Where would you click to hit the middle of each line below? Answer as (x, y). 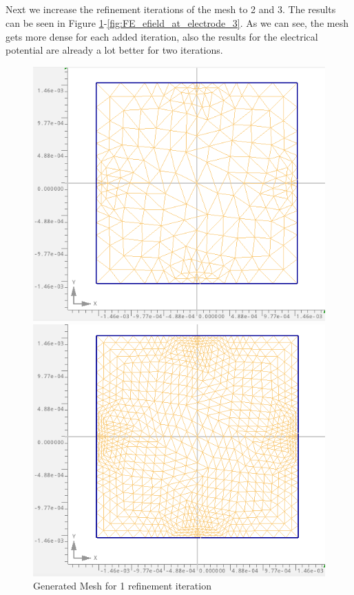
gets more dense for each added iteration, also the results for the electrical (162, 36)
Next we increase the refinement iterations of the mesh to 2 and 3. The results (171, 9)
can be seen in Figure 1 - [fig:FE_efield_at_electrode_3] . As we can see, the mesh (177, 22)
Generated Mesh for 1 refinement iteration (122, 586)
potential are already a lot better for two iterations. (114, 50)
